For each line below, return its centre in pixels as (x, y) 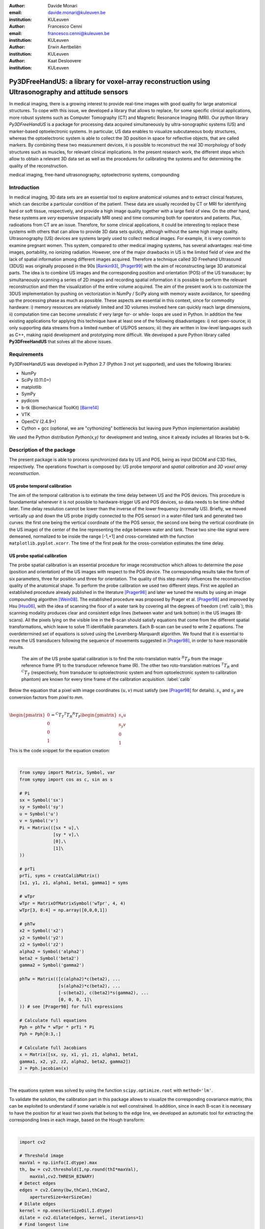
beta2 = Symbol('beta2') (49, 958)
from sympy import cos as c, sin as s (66, 779)
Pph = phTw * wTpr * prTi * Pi (57, 1027)
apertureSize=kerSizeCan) (61, 1197)
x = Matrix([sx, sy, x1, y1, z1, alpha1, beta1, (79, 1055)
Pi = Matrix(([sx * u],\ (49, 828)
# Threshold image (41, 1156)
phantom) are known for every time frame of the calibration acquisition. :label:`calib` (106, 679)
